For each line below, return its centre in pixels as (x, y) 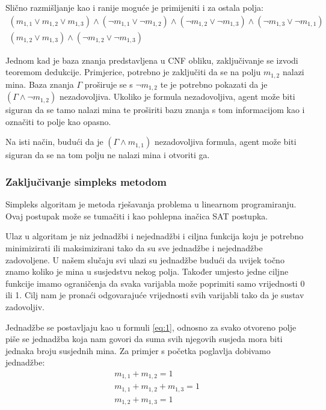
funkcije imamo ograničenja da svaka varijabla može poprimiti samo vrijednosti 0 (155, 283)
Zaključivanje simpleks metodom (86, 181)
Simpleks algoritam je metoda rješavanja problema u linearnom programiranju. (151, 204)
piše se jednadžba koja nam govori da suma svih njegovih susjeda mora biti (144, 339)
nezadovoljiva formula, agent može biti (225, 142)
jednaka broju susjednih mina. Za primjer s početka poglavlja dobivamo (138, 350)
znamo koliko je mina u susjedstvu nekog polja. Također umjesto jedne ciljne (147, 271)
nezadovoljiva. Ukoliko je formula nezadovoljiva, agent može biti (177, 96)
